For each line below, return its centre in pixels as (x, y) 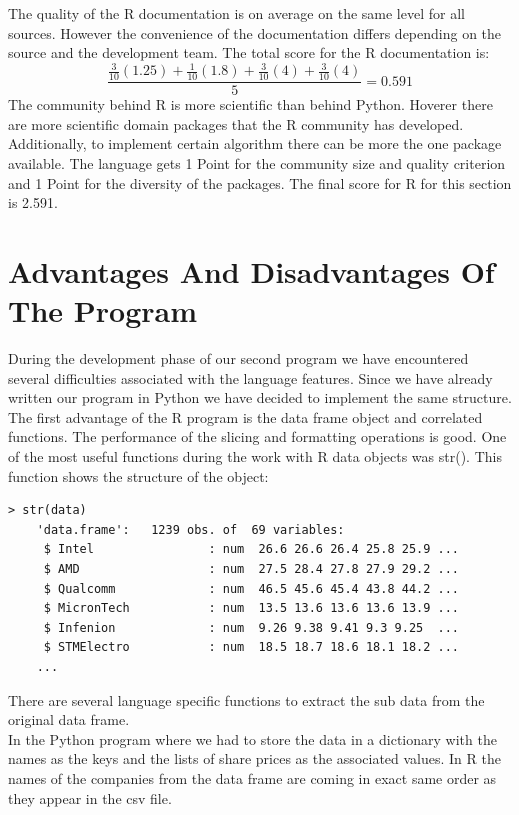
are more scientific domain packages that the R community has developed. (236, 123)
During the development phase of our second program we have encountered (238, 358)
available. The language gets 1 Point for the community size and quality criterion (257, 162)
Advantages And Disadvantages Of (251, 270)
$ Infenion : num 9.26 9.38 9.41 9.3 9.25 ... (251, 627)
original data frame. (69, 719)
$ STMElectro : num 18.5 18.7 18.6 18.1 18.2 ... (251, 647)
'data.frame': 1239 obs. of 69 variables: (190, 529)
